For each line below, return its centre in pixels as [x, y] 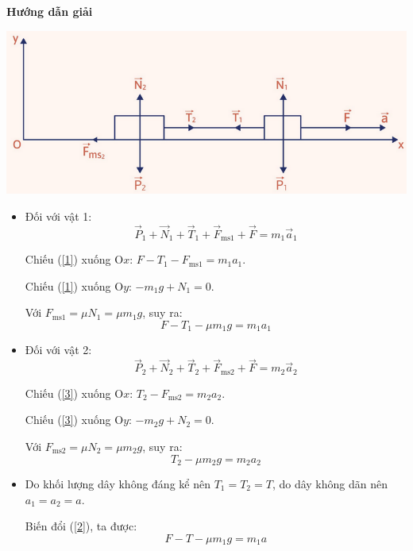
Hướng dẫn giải [50, 11]
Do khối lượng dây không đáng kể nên [118, 483]
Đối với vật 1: [58, 216]
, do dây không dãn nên [330, 483]
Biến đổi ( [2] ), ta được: [81, 526]
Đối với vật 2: [58, 350]
